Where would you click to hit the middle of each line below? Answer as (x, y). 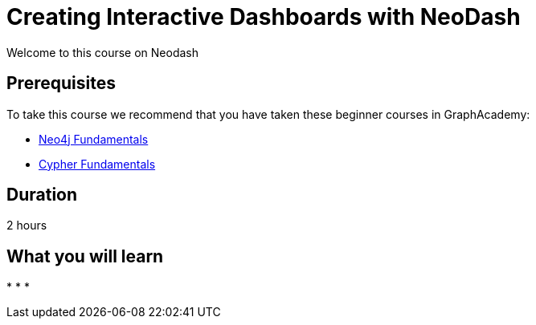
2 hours (27, 225)
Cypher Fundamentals (97, 164)
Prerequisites (61, 83)
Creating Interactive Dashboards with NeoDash (264, 17)
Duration (42, 195)
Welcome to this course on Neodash (102, 52)
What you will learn (85, 256)
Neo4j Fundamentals (94, 139)
